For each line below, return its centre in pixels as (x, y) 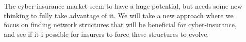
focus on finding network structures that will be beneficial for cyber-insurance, (120, 25)
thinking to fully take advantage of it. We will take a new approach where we (119, 15)
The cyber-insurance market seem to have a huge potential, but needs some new (123, 6)
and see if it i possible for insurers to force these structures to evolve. (107, 34)
